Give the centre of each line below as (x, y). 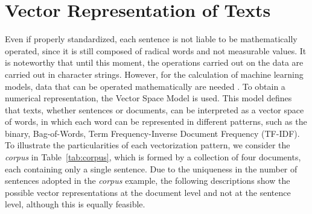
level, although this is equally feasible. (75, 204)
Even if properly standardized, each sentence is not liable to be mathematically (151, 39)
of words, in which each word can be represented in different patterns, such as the (156, 121)
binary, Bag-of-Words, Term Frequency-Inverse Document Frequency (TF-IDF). (152, 133)
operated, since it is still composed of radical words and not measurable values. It (156, 50)
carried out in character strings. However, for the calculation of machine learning (154, 74)
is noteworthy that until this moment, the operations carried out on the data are (154, 62)
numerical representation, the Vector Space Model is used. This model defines (148, 98)
